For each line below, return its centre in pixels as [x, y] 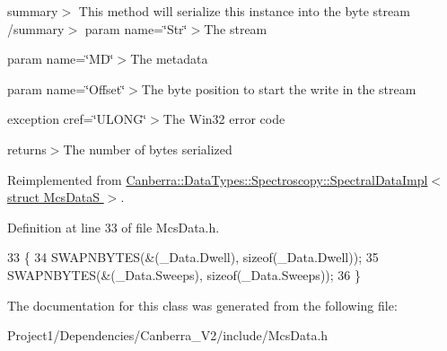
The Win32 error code [224, 119]
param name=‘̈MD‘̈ [61, 59]
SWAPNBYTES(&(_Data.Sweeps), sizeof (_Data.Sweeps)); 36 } [184, 274]
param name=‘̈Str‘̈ [136, 28]
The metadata [169, 59]
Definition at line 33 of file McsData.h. [114, 227]
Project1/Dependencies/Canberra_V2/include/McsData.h [168, 335]
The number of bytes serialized [148, 149]
